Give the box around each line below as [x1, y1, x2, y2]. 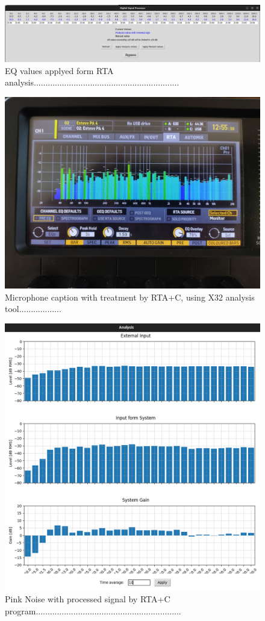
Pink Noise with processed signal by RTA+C [5, 593, 170, 605]
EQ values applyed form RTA [5, 64, 114, 76]
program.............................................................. [5, 604, 181, 617]
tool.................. [5, 302, 61, 315]
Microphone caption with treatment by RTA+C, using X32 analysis [5, 290, 255, 303]
